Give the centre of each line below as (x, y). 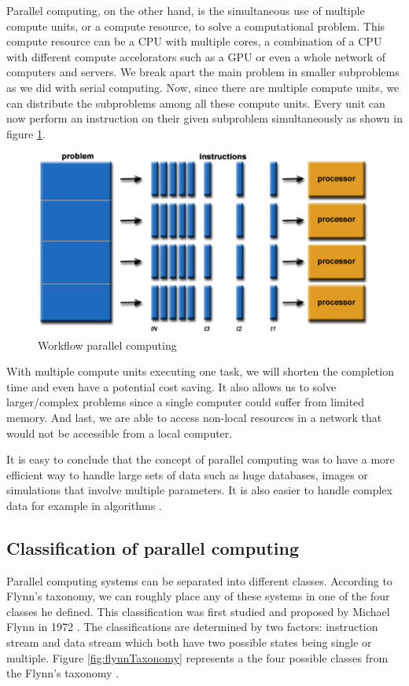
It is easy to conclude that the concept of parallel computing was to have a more (201, 459)
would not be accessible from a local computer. (120, 433)
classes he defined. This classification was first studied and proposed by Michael (198, 611)
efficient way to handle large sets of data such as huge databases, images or (187, 474)
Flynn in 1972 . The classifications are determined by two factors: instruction (192, 627)
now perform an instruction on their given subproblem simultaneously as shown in (204, 118)
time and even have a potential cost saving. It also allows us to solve (171, 386)
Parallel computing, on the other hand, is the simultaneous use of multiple (186, 10)
